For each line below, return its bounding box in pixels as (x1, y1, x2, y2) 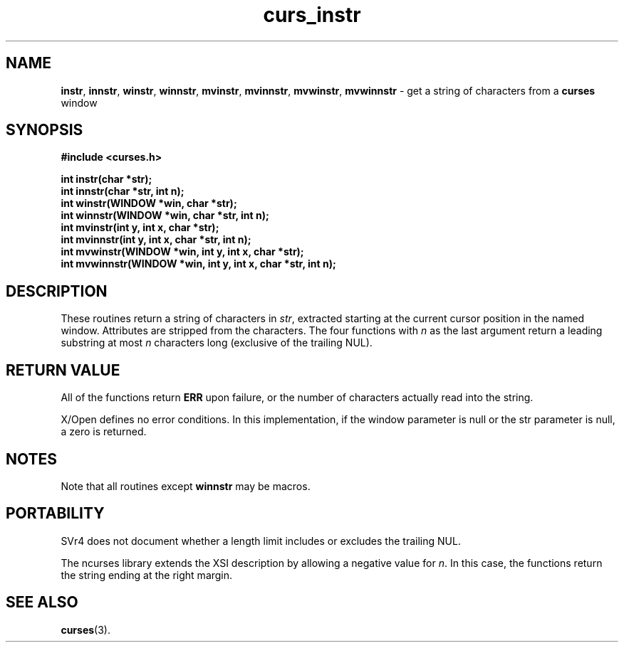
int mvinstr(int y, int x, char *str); (61, 221, 219, 234)
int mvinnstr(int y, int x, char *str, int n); (61, 233, 251, 246)
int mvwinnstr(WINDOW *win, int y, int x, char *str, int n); (61, 257, 336, 270)
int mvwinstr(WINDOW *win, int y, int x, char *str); (61, 245, 304, 258)
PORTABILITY (6, 504, 105, 523)
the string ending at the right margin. (61, 568, 233, 581)
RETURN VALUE (6, 361, 120, 379)
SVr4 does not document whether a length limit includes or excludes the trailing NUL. (61, 534, 461, 547)
